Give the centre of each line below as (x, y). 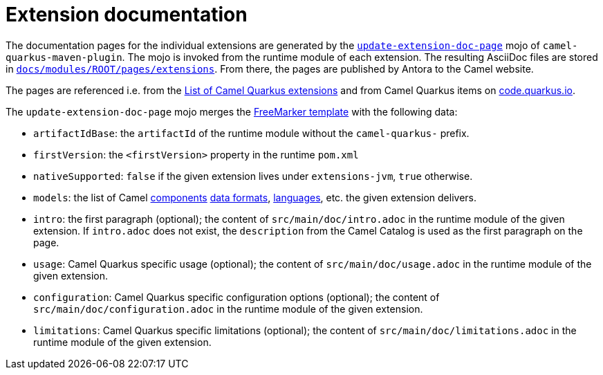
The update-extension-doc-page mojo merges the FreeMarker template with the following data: (232, 111)
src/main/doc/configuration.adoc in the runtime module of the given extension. (228, 309)
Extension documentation (127, 15)
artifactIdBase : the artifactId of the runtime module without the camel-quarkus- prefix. (251, 133)
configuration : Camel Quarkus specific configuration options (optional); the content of (236, 297)
